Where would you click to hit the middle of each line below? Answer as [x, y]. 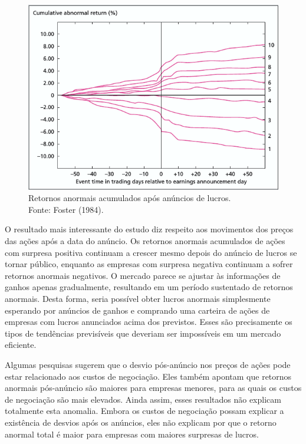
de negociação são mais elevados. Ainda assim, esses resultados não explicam [143, 399]
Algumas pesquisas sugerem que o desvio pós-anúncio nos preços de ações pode [148, 364]
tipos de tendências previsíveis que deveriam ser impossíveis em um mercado [143, 333]
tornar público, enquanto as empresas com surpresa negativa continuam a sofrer [149, 264]
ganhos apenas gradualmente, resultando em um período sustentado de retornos [149, 287]
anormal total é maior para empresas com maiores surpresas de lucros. [132, 434]
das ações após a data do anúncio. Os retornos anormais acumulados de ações [145, 241]
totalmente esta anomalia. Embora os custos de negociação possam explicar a [144, 411]
